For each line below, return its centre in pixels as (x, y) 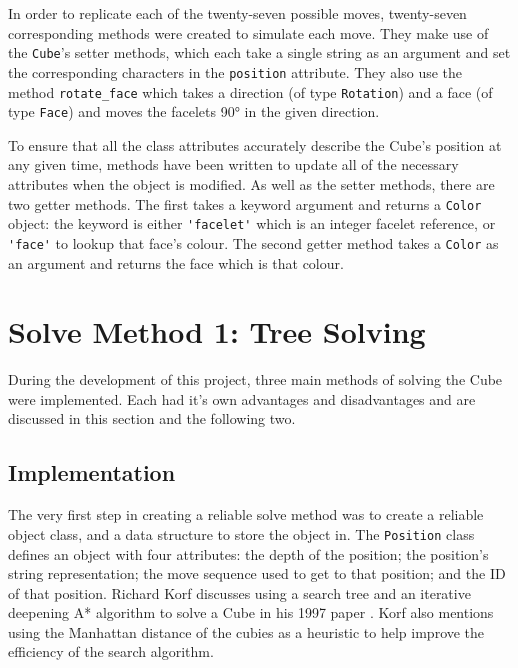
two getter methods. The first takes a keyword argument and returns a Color (245, 203)
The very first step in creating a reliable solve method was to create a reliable (246, 514)
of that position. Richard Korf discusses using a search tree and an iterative (239, 592)
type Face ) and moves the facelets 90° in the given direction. (194, 111)
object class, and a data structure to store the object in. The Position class (241, 533)
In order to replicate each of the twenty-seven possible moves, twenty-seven (237, 13)
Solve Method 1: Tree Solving (217, 331)
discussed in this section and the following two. (152, 418)
